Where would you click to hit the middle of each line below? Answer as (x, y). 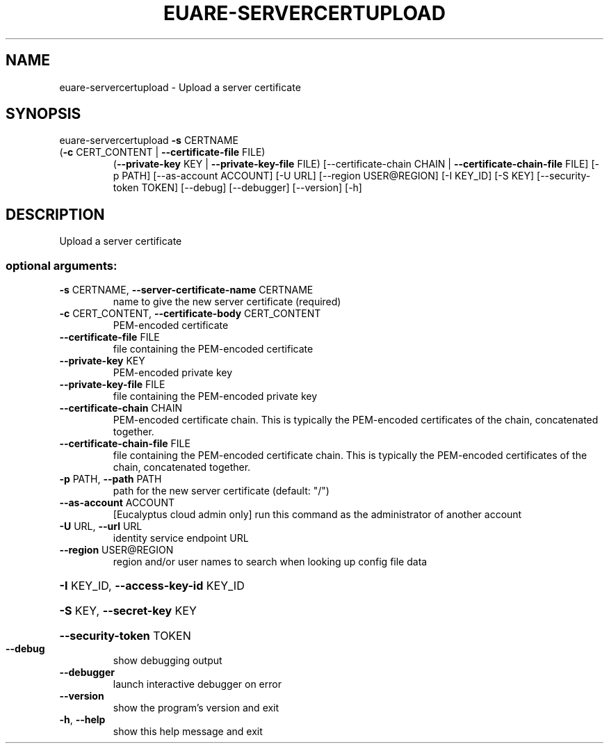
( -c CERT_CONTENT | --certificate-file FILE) (162, 152)
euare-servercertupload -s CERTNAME (149, 140)
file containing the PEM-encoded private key (215, 396)
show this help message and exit (188, 732)
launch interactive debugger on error (197, 684)
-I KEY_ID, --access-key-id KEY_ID (152, 586)
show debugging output (168, 661)
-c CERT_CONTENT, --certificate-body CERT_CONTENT (190, 314)
